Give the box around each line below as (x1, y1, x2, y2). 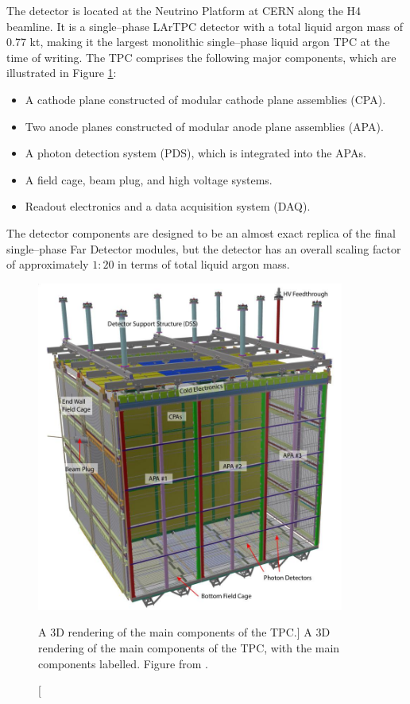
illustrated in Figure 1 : (6, 64, 117, 81)
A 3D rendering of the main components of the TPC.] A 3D (38, 624, 331, 640)
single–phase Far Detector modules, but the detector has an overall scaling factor (6, 240, 401, 257)
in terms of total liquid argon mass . (118, 256, 290, 273)
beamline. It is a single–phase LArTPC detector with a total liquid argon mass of (6, 17, 404, 34)
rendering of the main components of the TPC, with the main (38, 639, 340, 656)
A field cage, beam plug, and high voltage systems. (25, 171, 273, 188)
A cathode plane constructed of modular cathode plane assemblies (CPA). (25, 91, 386, 107)
